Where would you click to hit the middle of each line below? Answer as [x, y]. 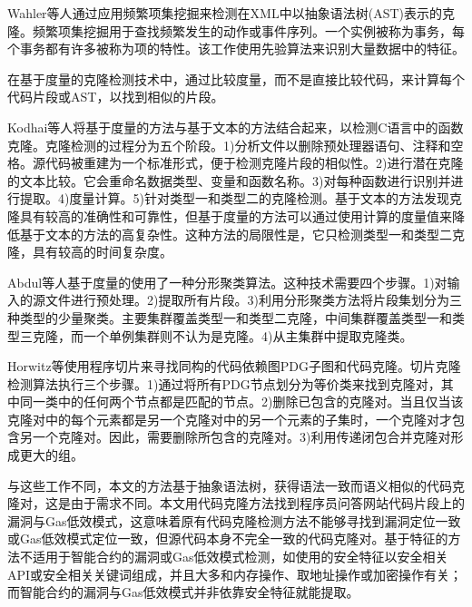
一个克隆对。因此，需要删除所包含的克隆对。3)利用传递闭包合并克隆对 [241, 437]
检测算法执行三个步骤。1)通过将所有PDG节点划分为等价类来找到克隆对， [224, 383]
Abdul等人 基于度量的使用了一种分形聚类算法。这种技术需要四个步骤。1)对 [227, 282]
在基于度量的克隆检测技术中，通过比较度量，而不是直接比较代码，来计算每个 [236, 78]
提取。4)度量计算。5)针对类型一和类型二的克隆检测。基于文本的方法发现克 [241, 198]
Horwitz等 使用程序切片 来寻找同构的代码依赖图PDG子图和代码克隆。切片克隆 [234, 366]
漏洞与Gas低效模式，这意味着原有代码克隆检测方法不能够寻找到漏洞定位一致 [234, 520]
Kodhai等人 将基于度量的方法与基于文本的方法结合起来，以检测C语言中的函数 [236, 127]
